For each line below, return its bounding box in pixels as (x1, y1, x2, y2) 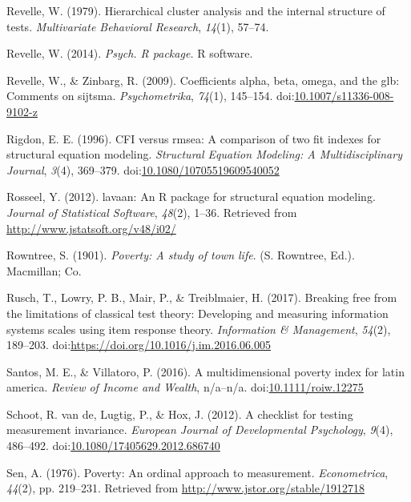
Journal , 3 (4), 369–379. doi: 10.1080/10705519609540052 (6, 161, 280, 178)
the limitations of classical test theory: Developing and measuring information (6, 304, 389, 321)
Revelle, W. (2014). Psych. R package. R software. (6, 45, 253, 62)
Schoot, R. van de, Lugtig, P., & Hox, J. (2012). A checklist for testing (6, 405, 353, 422)
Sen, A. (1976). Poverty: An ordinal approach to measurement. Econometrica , (6, 464, 389, 480)
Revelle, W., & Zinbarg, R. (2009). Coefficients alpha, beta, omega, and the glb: (6, 71, 400, 88)
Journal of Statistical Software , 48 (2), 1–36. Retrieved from (6, 203, 297, 220)
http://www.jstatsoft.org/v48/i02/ (6, 219, 176, 236)
